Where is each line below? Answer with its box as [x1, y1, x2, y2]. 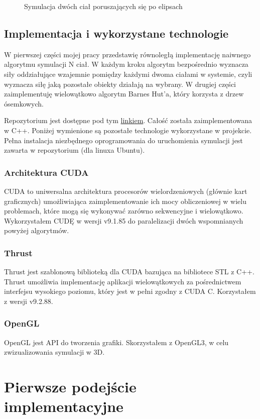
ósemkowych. [4, 98, 44, 109]
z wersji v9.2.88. [4, 295, 53, 306]
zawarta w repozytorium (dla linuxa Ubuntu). [4, 145, 145, 155]
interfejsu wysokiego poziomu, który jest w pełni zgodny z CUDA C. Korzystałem [4, 286, 256, 296]
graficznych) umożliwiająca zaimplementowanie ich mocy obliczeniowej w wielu [4, 195, 246, 206]
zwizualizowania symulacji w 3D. [4, 347, 105, 357]
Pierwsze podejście [4, 376, 137, 397]
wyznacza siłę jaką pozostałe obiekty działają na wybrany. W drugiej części [4, 78, 236, 89]
